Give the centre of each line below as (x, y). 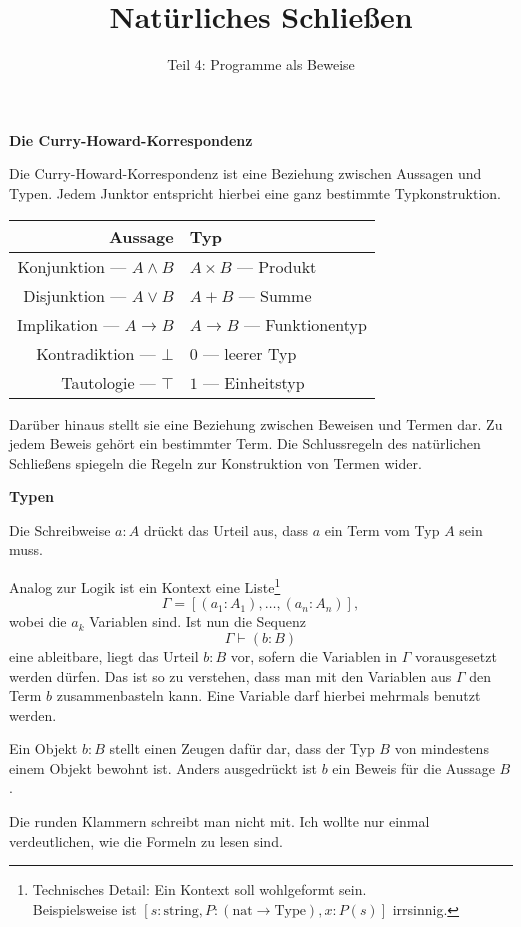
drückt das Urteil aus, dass (225, 529)
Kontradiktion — (96, 353)
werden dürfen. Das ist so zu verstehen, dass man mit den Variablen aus (230, 675)
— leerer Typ (249, 353)
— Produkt (276, 266)
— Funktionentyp (305, 324)
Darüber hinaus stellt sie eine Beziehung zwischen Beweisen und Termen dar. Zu (256, 423)
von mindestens (441, 748)
